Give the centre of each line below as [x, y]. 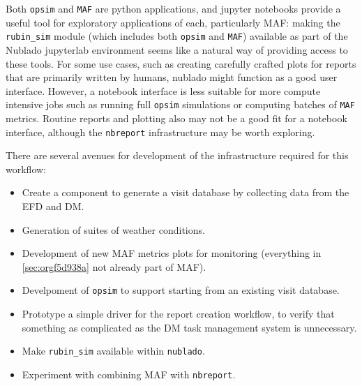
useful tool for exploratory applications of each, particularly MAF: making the [173, 22]
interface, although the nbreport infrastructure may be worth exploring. [160, 132]
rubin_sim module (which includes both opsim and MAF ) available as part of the [177, 36]
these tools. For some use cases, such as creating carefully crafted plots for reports [181, 63]
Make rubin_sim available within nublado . [113, 351]
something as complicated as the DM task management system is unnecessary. [189, 327]
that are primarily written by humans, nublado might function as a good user [172, 77]
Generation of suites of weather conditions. [113, 229]
